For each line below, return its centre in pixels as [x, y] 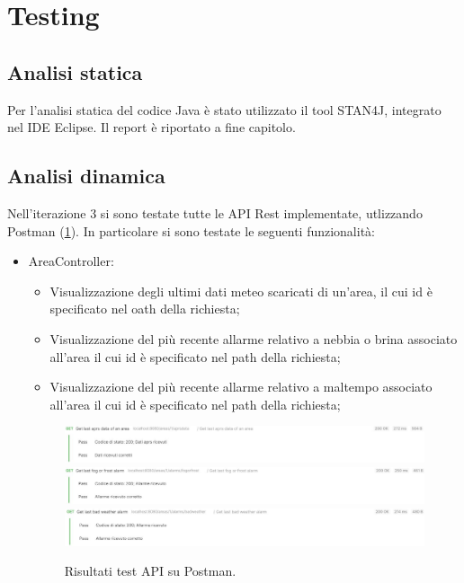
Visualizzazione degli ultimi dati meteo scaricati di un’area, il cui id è [241, 291]
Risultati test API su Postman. [150, 571]
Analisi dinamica [86, 176]
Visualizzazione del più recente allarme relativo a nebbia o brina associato [254, 338]
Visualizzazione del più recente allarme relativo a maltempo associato [241, 387]
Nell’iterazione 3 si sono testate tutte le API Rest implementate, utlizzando [215, 212]
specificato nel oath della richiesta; [145, 309]
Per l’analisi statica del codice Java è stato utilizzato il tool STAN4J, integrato [224, 109]
